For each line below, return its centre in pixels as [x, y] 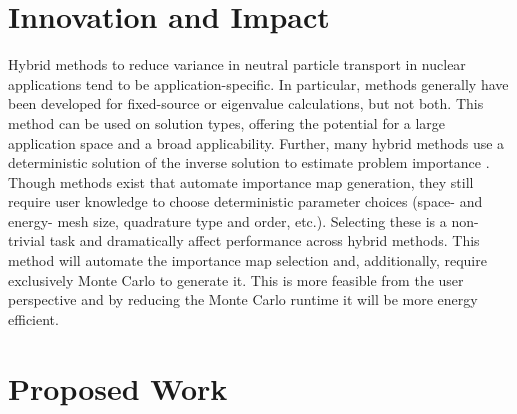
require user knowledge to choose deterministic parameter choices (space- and [245, 201]
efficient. [33, 318]
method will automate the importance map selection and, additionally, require [247, 260]
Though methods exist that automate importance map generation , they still [241, 181]
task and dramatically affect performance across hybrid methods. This [264, 240]
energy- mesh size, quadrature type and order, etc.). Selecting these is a [227, 220]
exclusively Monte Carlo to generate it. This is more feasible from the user [236, 279]
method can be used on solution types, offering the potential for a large [227, 122]
